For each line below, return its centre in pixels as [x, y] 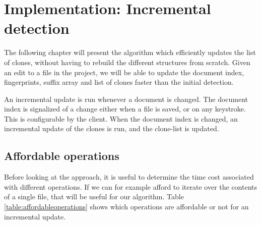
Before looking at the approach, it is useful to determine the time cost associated [129, 177]
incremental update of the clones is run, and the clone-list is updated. [112, 128]
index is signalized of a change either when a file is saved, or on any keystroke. [125, 109]
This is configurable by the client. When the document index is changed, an [121, 118]
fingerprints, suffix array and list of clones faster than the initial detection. [119, 82]
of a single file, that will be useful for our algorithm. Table [94, 196]
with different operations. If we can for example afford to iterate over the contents [131, 186]
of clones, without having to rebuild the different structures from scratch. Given [127, 62]
